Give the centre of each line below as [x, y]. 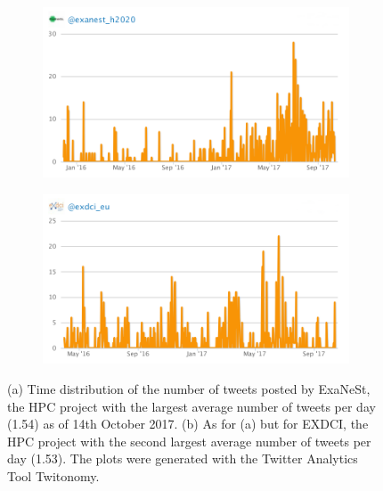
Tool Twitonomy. [53, 475]
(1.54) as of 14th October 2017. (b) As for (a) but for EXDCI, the [188, 424]
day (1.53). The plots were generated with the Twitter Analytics [183, 458]
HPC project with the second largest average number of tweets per [189, 441]
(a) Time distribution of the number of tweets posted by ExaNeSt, [189, 389]
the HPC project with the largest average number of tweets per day [191, 406]
